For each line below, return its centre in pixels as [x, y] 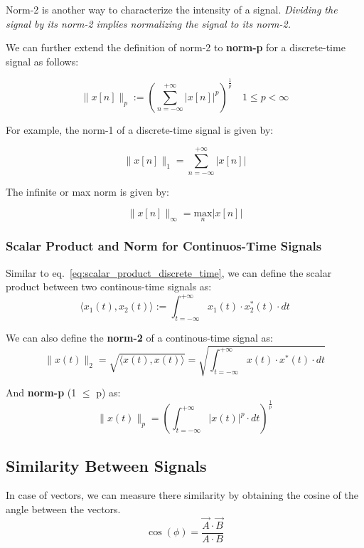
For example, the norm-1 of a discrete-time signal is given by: [140, 129]
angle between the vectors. [63, 509]
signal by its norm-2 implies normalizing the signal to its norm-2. [148, 23]
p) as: [108, 392]
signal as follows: [42, 61]
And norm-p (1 [41, 392]
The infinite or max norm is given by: [87, 191]
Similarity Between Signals [106, 465]
